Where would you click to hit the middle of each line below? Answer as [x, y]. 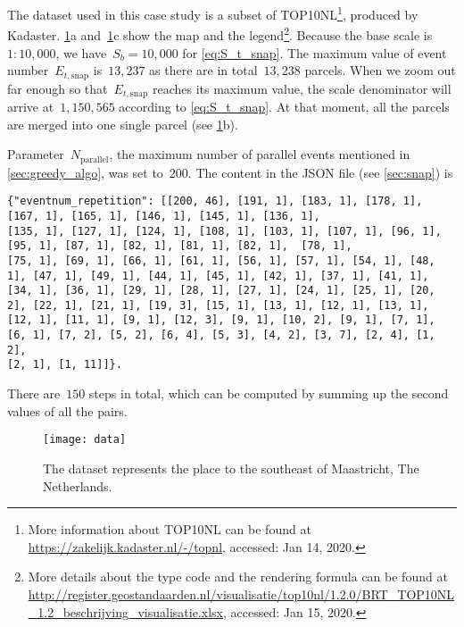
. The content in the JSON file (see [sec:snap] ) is [320, 172]
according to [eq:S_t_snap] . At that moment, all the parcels [284, 106]
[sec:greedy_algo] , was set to [85, 172]
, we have [81, 52]
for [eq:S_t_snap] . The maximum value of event [315, 52]
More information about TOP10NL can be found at [170, 529]
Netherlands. [78, 485]
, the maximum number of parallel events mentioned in [260, 154]
